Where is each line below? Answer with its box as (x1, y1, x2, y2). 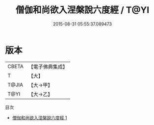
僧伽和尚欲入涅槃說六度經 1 (12, 115, 67, 121)
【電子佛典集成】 (28, 63, 68, 70)
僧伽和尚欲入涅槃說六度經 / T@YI (15, 4, 150, 16)
